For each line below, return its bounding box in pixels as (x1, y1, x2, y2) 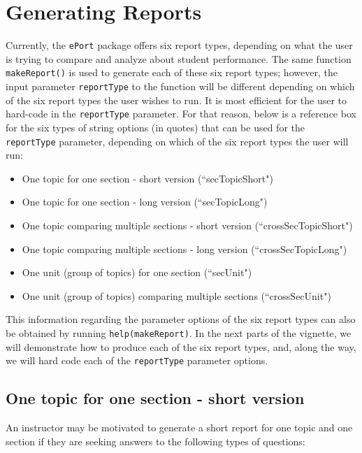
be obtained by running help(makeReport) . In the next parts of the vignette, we (6, 325, 352, 340)
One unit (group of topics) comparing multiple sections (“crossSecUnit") (22, 288, 331, 303)
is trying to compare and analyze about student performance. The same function (6, 51, 352, 66)
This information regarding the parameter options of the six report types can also (6, 312, 356, 326)
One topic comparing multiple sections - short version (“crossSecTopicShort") (22, 217, 353, 232)
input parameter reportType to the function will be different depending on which (6, 79, 355, 94)
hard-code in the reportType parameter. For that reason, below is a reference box (6, 106, 356, 121)
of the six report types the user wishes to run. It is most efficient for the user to (6, 92, 347, 107)
